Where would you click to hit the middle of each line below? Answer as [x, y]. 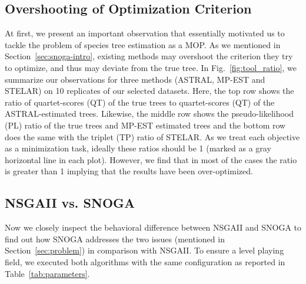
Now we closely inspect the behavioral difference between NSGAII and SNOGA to [153, 227]
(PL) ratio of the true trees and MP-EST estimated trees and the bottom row [145, 125]
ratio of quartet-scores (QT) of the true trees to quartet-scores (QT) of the [140, 102]
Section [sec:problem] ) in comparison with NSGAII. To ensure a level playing [144, 250]
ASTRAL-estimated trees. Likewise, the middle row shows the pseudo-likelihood [149, 114]
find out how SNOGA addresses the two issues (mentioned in [115, 239]
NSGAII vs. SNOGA [70, 203]
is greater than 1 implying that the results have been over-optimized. [129, 171]
